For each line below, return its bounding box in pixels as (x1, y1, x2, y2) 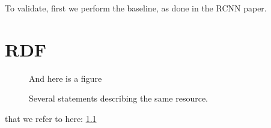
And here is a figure (29, 72, 102, 84)
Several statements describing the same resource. (29, 92, 208, 105)
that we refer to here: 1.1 (5, 112, 97, 124)
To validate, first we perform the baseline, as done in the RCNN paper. (5, 2, 267, 14)
